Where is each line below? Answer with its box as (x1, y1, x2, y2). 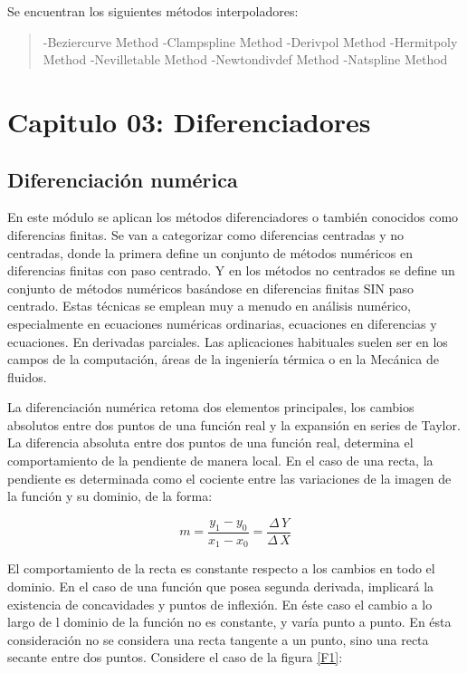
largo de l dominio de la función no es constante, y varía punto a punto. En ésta (7, 612, 452, 631)
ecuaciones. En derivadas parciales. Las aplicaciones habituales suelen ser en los (7, 332, 448, 351)
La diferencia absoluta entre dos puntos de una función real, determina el (7, 433, 414, 452)
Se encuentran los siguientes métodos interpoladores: (7, 2, 299, 20)
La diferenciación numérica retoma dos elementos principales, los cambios (7, 398, 415, 417)
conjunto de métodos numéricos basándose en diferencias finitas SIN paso (7, 278, 414, 297)
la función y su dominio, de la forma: (7, 486, 213, 505)
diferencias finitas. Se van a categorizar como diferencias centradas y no (7, 225, 404, 244)
